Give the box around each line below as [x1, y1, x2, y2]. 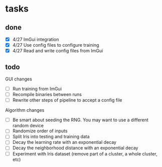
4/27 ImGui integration [12, 36, 59, 42]
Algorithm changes [5, 107, 45, 113]
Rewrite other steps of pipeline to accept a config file [12, 97, 122, 103]
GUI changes [5, 76, 33, 82]
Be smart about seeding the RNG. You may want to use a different [12, 117, 149, 123]
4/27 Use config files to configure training [12, 42, 99, 48]
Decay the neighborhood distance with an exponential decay [12, 145, 138, 151]
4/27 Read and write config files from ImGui [12, 48, 103, 54]
